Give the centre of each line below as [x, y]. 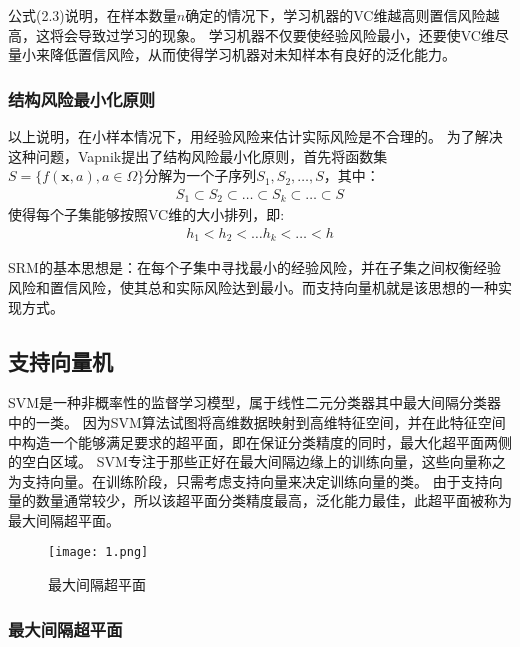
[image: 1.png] [98, 552]
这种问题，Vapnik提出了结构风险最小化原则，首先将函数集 [198, 155]
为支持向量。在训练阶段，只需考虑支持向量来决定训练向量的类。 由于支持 [248, 480]
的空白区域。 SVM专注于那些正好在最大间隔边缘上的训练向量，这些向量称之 [257, 461]
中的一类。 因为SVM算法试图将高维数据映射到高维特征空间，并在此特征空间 [257, 421]
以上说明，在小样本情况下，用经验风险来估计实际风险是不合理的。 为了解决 [255, 136]
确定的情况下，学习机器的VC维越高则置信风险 [335, 15]
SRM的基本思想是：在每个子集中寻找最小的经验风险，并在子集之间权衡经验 [254, 267]
